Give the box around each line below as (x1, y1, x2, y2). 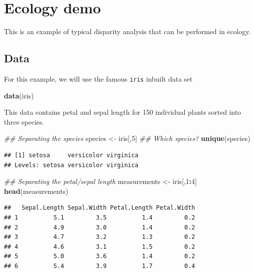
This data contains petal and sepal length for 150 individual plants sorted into (4, 107, 241, 117)
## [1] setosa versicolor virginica (4, 151, 139, 159)
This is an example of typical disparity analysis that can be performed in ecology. (4, 26, 251, 37)
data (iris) (4, 90, 34, 100)
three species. (4, 116, 44, 127)
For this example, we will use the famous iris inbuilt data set (4, 73, 193, 84)
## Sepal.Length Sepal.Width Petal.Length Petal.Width (4, 204, 195, 212)
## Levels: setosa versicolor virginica (4, 161, 139, 169)
